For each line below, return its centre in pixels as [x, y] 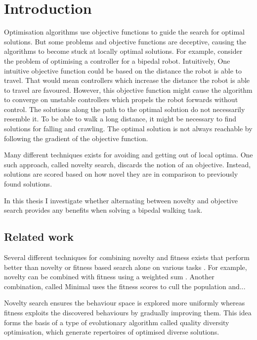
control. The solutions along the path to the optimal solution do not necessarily [125, 109]
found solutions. [28, 184]
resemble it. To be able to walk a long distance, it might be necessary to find [120, 119]
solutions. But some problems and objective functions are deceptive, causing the [125, 41]
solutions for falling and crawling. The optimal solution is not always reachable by [128, 129]
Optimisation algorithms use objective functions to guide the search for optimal [125, 32]
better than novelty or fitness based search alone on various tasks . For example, [126, 267]
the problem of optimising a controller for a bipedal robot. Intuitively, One [117, 60]
